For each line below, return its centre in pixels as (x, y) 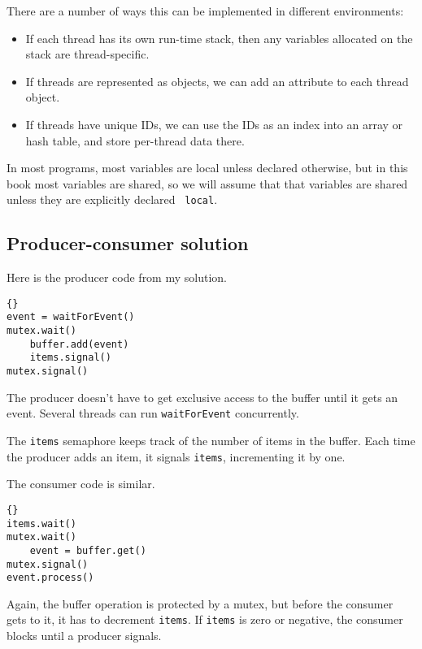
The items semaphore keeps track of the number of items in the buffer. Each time (211, 440)
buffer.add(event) (79, 344)
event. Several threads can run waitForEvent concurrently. (153, 413)
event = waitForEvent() (71, 317)
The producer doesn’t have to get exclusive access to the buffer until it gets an (202, 397)
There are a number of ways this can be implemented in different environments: (205, 11)
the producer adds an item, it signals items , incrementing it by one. (176, 456)
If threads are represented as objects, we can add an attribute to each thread (217, 81)
